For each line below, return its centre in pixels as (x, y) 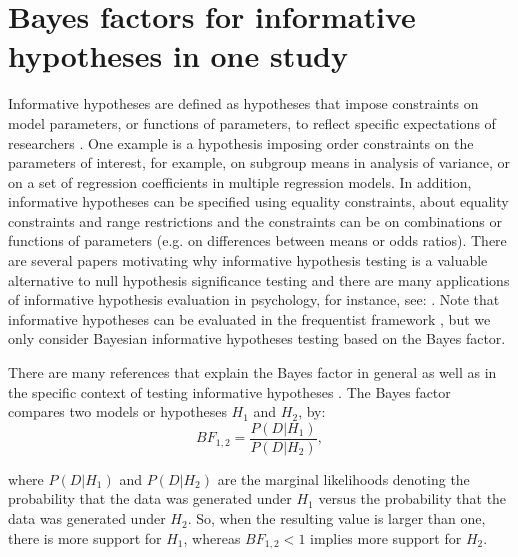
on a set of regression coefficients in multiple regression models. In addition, (240, 181)
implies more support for (386, 537)
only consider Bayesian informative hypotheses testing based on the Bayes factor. (257, 338)
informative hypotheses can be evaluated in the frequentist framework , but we (249, 318)
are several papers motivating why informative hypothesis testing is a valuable (248, 260)
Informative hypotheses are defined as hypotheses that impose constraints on (243, 103)
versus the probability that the (412, 498)
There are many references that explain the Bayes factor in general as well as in (252, 372)
